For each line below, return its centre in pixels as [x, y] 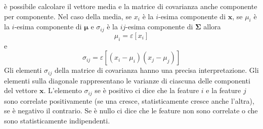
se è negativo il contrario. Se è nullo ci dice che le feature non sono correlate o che [131, 111]
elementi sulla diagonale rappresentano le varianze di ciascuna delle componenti [127, 80]
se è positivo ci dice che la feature [147, 90]
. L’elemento [63, 90]
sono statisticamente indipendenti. [57, 120]
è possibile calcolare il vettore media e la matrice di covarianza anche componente [131, 6]
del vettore [21, 90]
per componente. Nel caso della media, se [68, 16]
